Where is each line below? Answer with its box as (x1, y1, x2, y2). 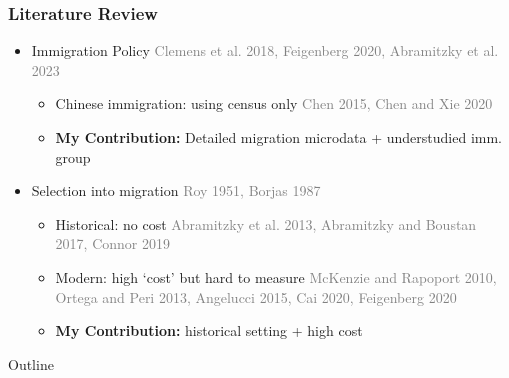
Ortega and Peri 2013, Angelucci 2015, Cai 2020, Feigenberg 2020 (55, 286, 457, 307)
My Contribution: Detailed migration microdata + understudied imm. (55, 127, 503, 147)
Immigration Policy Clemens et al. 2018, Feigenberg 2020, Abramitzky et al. (31, 40, 499, 61)
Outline (8, 353, 54, 374)
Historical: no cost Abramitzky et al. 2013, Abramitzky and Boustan (55, 213, 477, 234)
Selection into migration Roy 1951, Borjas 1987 (31, 180, 321, 201)
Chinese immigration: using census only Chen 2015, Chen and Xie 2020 (55, 93, 493, 114)
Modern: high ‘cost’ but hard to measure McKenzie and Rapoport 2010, (55, 266, 497, 287)
